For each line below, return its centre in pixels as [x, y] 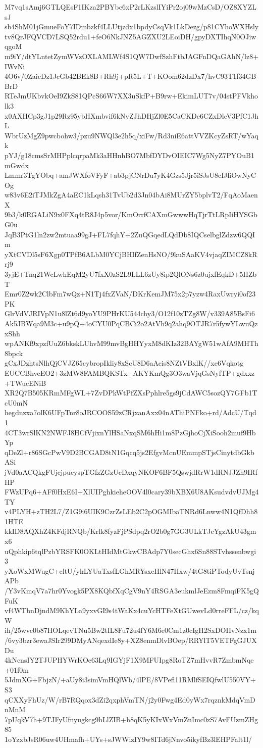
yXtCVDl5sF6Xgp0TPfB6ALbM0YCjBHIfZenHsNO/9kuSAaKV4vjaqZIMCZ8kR [131, 254]
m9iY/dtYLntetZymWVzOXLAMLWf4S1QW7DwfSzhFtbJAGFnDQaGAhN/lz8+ [132, 56]
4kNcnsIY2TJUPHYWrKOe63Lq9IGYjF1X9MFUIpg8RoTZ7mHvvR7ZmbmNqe [129, 660]
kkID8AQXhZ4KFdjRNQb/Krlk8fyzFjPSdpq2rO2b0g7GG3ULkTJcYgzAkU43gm [130, 531]
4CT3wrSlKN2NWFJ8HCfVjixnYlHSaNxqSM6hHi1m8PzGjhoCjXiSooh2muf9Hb [130, 432]
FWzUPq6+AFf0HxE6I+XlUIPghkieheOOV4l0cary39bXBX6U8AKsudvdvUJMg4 [132, 492]
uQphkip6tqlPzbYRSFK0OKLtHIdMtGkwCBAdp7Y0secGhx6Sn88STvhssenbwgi [130, 551]
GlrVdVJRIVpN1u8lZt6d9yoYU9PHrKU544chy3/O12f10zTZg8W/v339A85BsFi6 [130, 313]
